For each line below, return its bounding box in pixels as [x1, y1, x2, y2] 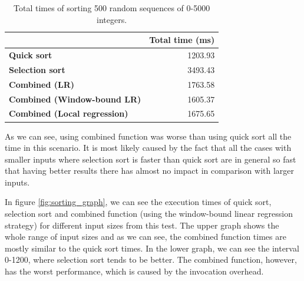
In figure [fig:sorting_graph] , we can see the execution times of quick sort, [5, 196, 272, 208]
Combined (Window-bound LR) [9, 92, 141, 105]
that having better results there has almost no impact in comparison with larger [5, 164, 295, 177]
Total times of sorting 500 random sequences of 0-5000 [13, 2, 210, 14]
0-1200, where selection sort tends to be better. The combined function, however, [5, 253, 297, 266]
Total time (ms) [149, 34, 215, 46]
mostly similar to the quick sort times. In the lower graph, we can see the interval [5, 242, 299, 254]
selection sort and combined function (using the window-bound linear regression [5, 207, 293, 220]
